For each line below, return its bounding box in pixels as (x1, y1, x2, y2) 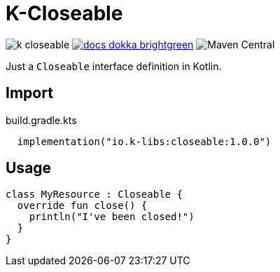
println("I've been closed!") (29, 211, 195, 223)
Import (6, 84, 53, 102)
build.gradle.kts (6, 114, 77, 126)
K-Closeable (6, 1, 123, 25)
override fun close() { (17, 200, 148, 212)
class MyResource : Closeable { (6, 189, 183, 200)
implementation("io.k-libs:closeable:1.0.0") (17, 135, 272, 147)
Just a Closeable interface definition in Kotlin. (6, 60, 222, 72)
